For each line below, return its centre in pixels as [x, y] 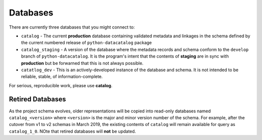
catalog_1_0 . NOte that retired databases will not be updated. [73, 131]
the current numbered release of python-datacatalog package [87, 43]
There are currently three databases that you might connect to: [72, 27]
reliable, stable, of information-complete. [62, 77]
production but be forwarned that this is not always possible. [82, 63]
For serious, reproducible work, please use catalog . [61, 85]
